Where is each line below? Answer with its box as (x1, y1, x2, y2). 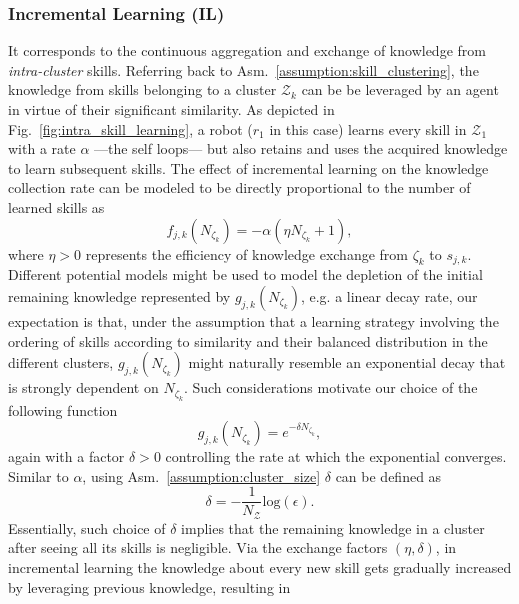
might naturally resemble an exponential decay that (188, 352, 506, 373)
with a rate (8, 138, 76, 159)
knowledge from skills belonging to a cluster (8, 79, 277, 100)
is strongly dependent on (8, 377, 159, 398)
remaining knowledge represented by (8, 285, 231, 306)
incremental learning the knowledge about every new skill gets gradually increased (8, 557, 512, 578)
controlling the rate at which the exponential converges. (165, 446, 507, 467)
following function (8, 399, 118, 420)
